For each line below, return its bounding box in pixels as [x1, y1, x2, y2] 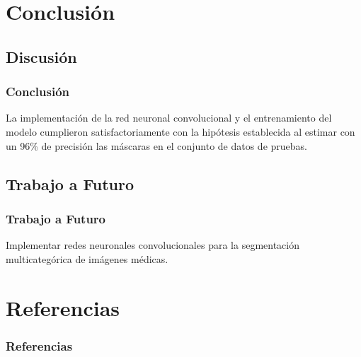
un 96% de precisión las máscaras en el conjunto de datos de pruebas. [6, 138, 307, 153]
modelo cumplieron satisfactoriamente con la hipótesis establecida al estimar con [6, 124, 355, 139]
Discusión [6, 45, 77, 67]
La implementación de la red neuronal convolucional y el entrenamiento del [6, 110, 332, 125]
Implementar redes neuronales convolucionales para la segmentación [6, 238, 299, 252]
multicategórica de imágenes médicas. [6, 251, 168, 266]
